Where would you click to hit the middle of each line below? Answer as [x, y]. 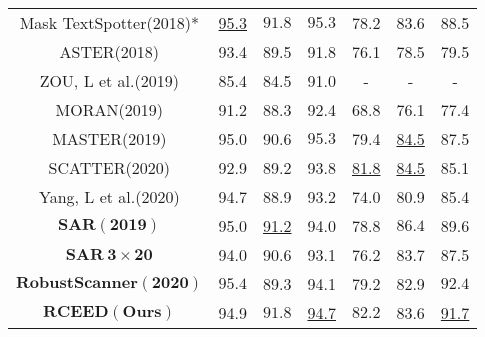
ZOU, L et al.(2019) [109, 80]
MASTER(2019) [109, 138]
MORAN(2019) [109, 109]
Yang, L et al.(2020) [109, 196]
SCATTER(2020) [109, 167]
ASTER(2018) [109, 51]
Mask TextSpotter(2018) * [109, 22]
